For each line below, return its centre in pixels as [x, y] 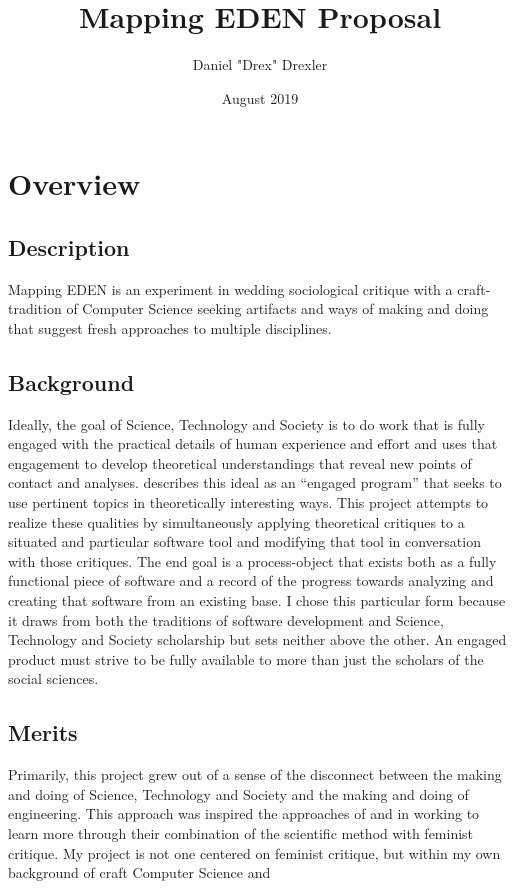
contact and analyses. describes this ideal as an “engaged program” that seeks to [255, 482]
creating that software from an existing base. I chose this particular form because [257, 600]
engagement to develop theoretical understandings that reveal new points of [240, 462]
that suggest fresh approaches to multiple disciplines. [170, 327]
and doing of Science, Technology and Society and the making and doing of [238, 793]
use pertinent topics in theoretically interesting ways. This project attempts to [248, 502]
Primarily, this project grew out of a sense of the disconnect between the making [255, 774]
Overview [74, 183]
